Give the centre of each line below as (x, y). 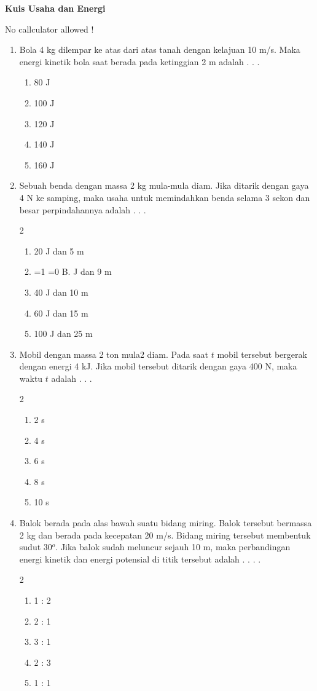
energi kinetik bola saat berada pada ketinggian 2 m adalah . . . (139, 61)
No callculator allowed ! (49, 29)
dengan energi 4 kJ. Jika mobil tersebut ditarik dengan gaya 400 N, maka (158, 366)
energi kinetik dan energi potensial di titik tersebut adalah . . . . (140, 559)
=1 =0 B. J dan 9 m (73, 271)
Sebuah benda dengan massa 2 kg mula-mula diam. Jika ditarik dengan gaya (164, 185)
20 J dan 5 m (59, 251)
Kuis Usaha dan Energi (55, 8)
